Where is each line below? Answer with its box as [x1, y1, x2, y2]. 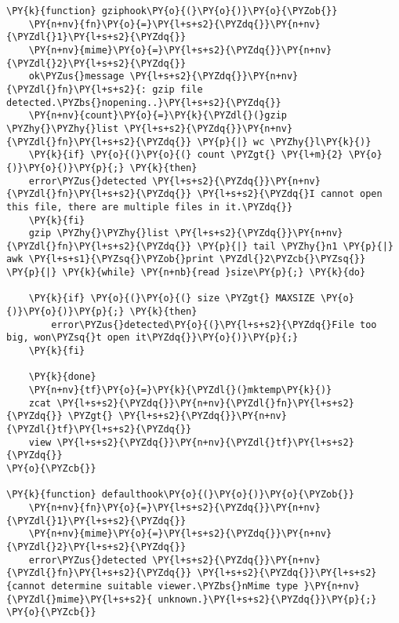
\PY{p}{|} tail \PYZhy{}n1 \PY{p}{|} [197, 240, 394, 252]
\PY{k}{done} [28, 371, 96, 383]
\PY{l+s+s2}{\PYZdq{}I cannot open [197, 188, 383, 200]
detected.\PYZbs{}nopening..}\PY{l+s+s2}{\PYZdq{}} [6, 97, 281, 108]
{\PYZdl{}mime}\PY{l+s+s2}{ [6, 593, 153, 605]
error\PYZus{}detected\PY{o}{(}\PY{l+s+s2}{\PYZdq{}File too [51, 319, 377, 330]
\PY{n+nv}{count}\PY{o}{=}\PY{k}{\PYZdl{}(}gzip [28, 110, 287, 122]
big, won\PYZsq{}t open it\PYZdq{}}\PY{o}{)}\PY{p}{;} [6, 332, 299, 344]
